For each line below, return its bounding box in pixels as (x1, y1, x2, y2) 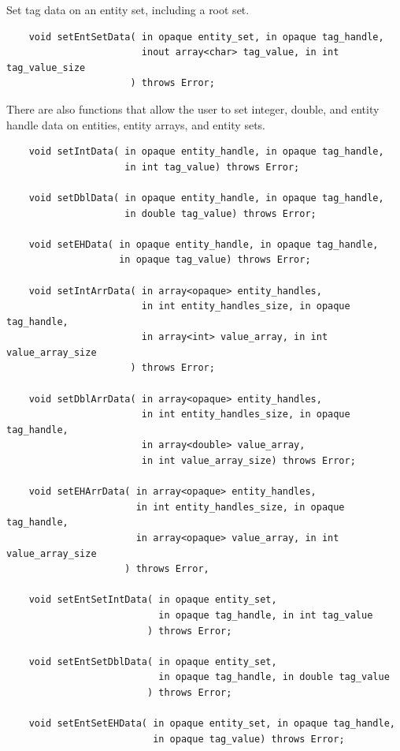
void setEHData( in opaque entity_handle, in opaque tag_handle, (28, 238, 379, 250)
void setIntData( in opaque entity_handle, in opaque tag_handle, (28, 146, 384, 158)
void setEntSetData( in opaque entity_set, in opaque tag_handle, (28, 31, 384, 43)
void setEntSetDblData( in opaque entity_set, (28, 656, 277, 667)
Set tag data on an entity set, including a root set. (6, 2, 250, 17)
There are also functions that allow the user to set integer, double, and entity (6, 100, 380, 117)
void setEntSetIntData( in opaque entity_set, (28, 594, 277, 606)
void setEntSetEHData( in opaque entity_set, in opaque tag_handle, (28, 718, 395, 730)
